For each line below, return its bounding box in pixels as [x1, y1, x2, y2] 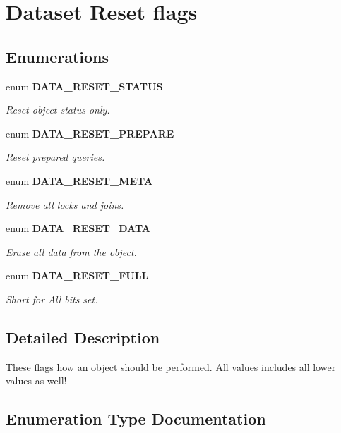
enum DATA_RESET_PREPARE [6, 126, 174, 140]
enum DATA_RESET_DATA [6, 221, 150, 236]
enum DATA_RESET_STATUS [6, 78, 163, 93]
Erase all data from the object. [6, 244, 137, 259]
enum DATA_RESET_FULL [6, 268, 149, 283]
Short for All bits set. [6, 291, 98, 306]
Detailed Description [6, 326, 160, 348]
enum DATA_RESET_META [6, 173, 153, 188]
